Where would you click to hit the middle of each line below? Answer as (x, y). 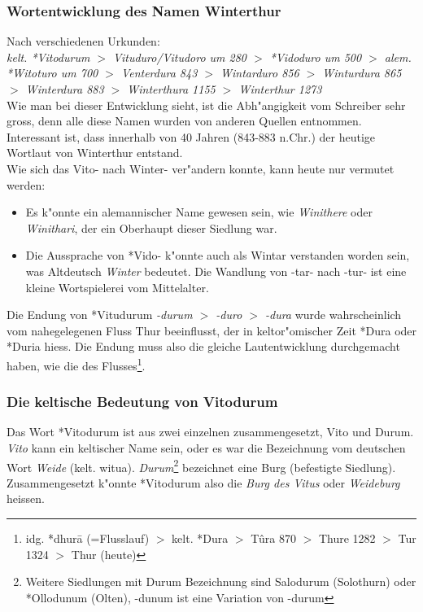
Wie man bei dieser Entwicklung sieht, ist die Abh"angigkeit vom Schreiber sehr (206, 105)
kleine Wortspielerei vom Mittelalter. (117, 287)
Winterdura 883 (65, 89)
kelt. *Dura (200, 538)
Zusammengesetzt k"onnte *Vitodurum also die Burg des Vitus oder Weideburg (203, 482)
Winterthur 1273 (280, 89)
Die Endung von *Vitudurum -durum (100, 315)
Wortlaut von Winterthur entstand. (95, 153)
